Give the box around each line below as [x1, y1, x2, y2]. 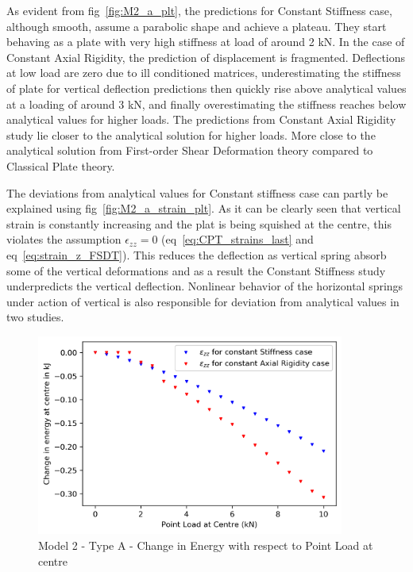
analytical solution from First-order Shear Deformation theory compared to [6, 142, 373, 159]
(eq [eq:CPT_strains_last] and [161, 231, 314, 248]
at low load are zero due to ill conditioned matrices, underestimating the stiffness [6, 64, 401, 81]
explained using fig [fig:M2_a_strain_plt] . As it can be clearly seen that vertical [6, 200, 401, 217]
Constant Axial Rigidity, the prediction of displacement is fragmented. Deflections [6, 48, 406, 65]
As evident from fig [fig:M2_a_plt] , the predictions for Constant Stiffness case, [6, 2, 392, 18]
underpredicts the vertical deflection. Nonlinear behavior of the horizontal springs [6, 278, 403, 294]
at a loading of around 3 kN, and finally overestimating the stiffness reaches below [6, 95, 407, 112]
